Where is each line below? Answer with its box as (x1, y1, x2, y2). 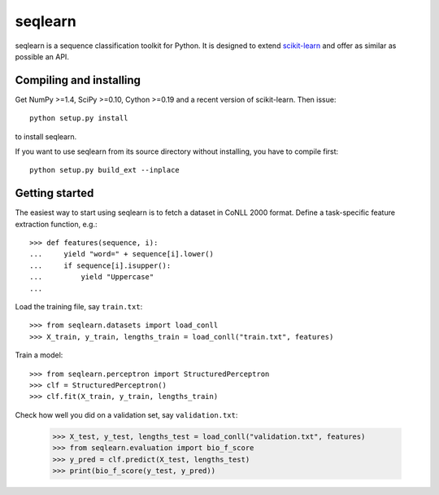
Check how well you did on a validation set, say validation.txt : (15, 410, 238, 419)
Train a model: (15, 350, 63, 360)
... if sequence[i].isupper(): (29, 261, 172, 270)
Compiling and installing (15, 73, 141, 87)
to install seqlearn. (15, 131, 77, 142)
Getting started (15, 186, 94, 200)
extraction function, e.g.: (15, 219, 98, 229)
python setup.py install (29, 114, 128, 123)
